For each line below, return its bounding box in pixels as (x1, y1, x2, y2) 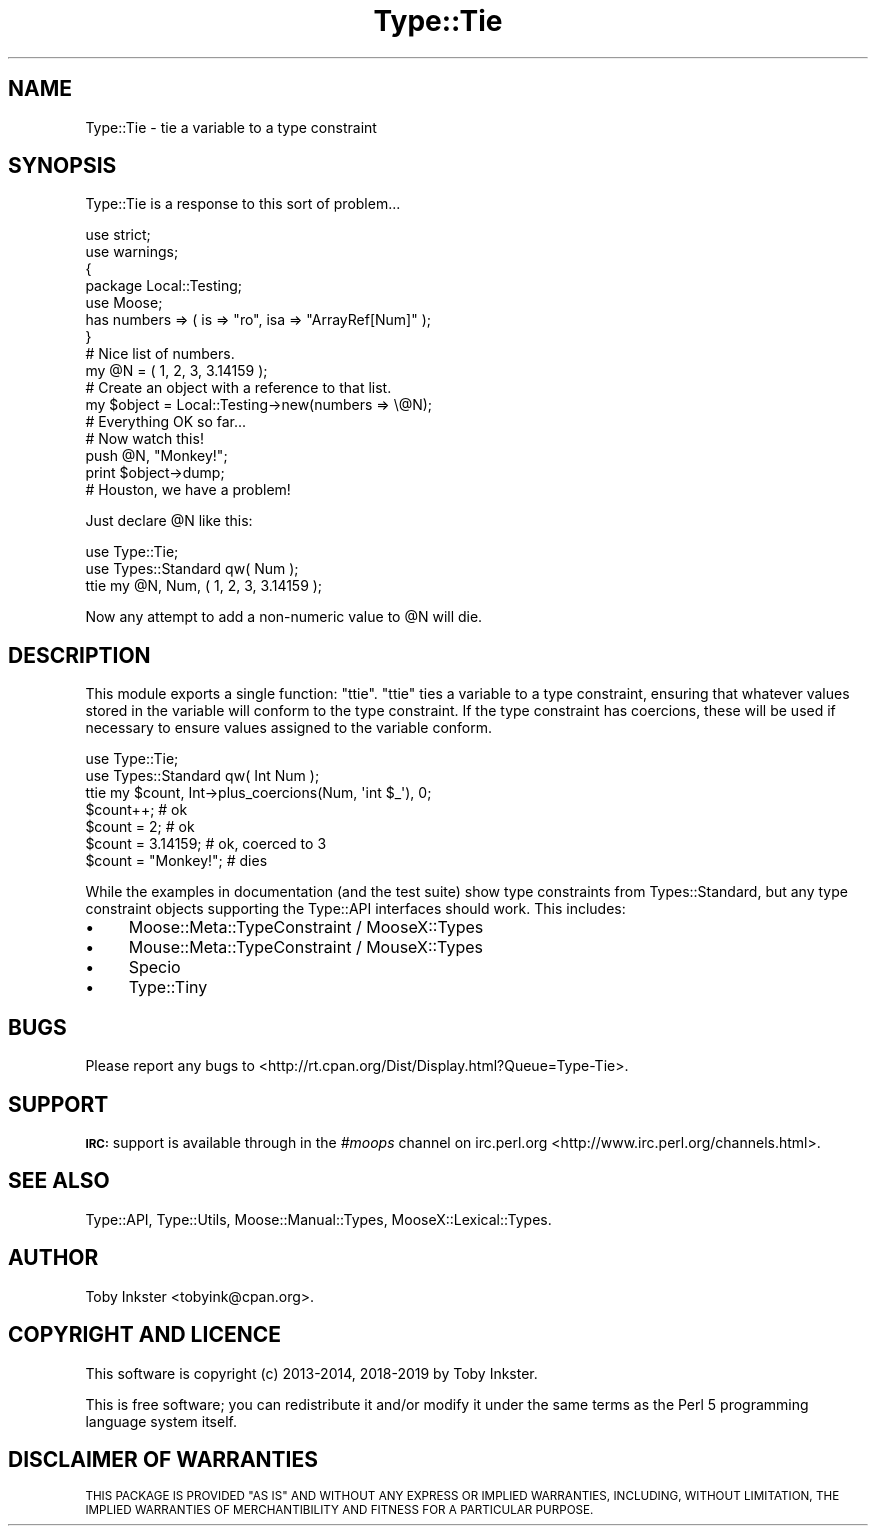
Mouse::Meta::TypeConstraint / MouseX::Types (128, 937, 484, 958)
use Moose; (85, 294, 163, 312)
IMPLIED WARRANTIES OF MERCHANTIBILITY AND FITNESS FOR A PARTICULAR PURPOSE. (85, 1503, 594, 1518)
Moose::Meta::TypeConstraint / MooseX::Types (128, 917, 484, 938)
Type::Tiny (128, 977, 208, 998)
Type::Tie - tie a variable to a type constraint (85, 118, 377, 136)
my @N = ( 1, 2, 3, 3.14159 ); (85, 362, 268, 380)
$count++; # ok (85, 801, 188, 819)
